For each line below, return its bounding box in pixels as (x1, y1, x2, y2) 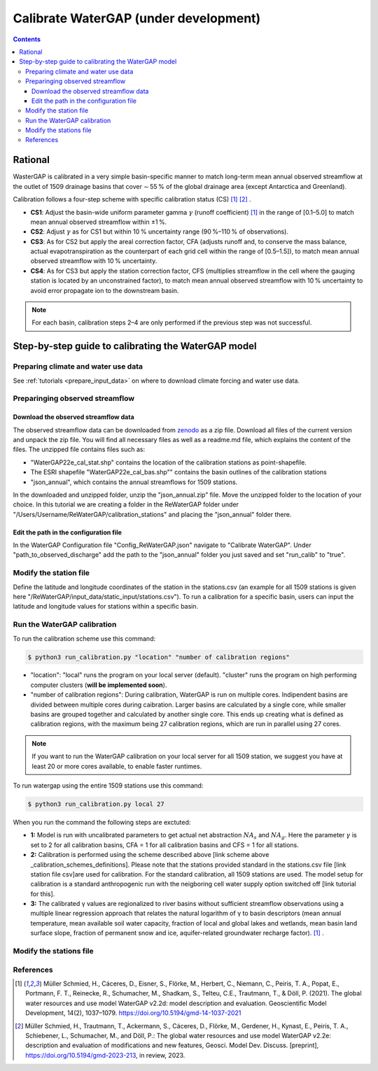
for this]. (30, 889, 55, 898)
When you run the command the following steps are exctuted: (13, 818, 191, 826)
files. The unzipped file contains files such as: (13, 445, 146, 454)
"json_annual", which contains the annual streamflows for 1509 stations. (30, 478, 238, 486)
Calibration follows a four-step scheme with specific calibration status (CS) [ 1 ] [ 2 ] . (13, 195, 251, 204)
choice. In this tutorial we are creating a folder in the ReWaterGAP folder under (13, 500, 239, 509)
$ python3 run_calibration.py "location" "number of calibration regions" (27, 653, 290, 661)
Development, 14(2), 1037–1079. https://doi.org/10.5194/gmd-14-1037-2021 (25, 1009, 241, 1017)
